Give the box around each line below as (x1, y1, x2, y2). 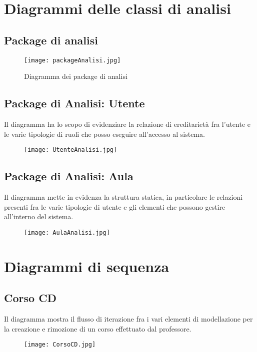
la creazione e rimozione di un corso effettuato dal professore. (4, 323, 191, 334)
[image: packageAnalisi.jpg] (24, 56, 121, 64)
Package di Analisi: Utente (4, 95, 145, 111)
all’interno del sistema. (4, 211, 73, 222)
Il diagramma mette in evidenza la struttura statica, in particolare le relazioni (4, 192, 243, 202)
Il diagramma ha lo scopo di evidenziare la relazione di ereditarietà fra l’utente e (4, 119, 251, 129)
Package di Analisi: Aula (4, 168, 133, 184)
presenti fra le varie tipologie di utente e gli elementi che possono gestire (4, 201, 225, 212)
